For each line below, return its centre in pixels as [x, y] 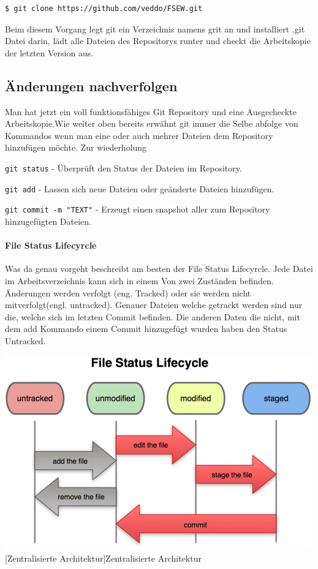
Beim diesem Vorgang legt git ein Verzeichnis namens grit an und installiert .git [155, 28]
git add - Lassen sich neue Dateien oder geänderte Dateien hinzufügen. [140, 188]
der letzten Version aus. [49, 52]
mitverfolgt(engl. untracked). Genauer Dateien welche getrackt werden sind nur [154, 305]
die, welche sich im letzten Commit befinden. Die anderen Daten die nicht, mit [153, 316]
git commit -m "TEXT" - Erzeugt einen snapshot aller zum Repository [138, 209]
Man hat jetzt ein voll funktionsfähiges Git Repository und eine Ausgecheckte [151, 111]
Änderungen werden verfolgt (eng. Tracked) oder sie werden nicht [128, 292]
